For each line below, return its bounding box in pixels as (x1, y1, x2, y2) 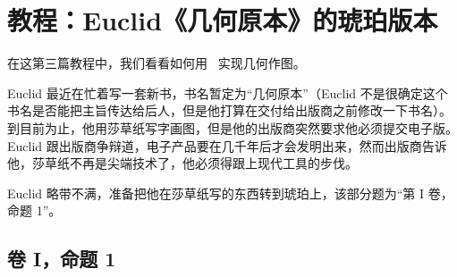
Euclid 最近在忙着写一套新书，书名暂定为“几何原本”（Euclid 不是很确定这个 (7, 83, 448, 102)
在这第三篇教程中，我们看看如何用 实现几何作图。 (7, 54, 306, 72)
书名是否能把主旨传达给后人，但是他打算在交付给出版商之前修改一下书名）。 (7, 101, 452, 120)
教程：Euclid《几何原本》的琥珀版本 (7, 2, 438, 38)
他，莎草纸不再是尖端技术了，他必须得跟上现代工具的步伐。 (7, 154, 358, 172)
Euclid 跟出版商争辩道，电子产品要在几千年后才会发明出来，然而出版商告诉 (7, 136, 447, 155)
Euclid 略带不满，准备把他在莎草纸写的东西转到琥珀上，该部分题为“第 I (7, 183, 425, 202)
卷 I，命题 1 (7, 245, 116, 273)
